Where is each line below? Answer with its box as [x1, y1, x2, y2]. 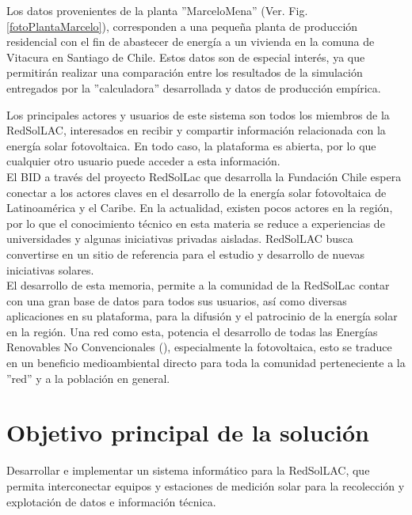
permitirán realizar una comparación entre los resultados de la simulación [6, 64, 363, 81]
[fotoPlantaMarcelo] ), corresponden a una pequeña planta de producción [6, 17, 358, 34]
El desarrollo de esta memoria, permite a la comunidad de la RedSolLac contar [6, 277, 390, 293]
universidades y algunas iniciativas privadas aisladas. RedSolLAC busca [6, 230, 353, 247]
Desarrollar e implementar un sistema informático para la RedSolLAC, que [6, 462, 370, 479]
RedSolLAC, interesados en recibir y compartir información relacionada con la [6, 122, 386, 138]
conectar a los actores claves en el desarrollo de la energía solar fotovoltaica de [6, 184, 387, 200]
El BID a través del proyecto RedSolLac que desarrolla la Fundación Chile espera [6, 168, 402, 184]
